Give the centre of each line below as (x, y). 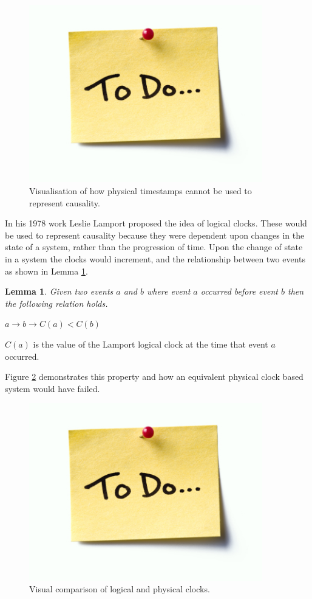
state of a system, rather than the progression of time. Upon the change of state (154, 247)
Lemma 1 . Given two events (59, 291)
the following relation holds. (56, 303)
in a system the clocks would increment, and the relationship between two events (155, 258)
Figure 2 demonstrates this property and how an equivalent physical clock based (154, 377)
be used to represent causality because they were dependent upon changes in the (155, 235)
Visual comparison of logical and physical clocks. (120, 589)
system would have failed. (53, 388)
